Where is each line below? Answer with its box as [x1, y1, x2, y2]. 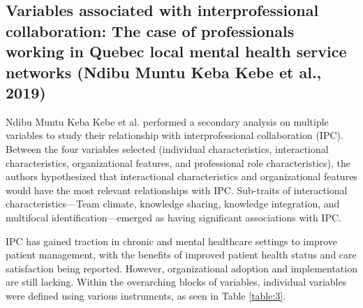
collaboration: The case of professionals [6, 20, 295, 41]
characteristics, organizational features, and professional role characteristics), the [6, 155, 350, 170]
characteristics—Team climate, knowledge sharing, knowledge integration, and [6, 196, 340, 211]
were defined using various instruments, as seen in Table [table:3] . [6, 288, 286, 302]
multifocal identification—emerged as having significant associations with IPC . [6, 210, 341, 224]
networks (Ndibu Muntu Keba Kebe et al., [6, 61, 322, 82]
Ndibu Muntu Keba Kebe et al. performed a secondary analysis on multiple [6, 114, 329, 129]
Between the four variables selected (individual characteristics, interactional [6, 141, 329, 156]
